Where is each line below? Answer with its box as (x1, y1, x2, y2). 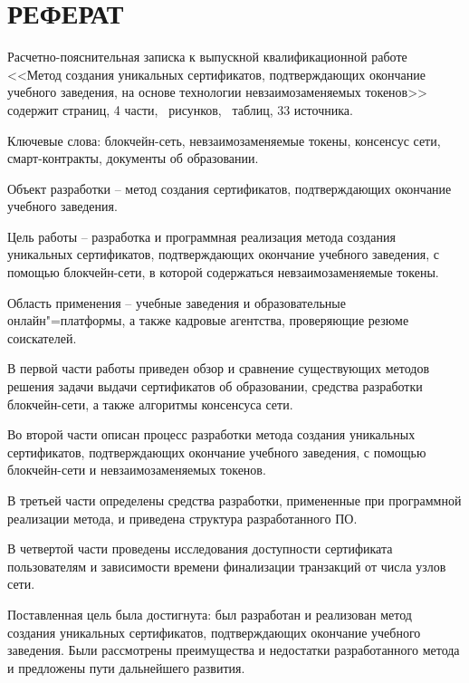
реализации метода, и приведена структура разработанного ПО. (7, 508, 358, 527)
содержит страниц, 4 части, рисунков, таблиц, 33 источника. (7, 100, 353, 119)
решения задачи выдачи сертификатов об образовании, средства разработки (7, 377, 423, 396)
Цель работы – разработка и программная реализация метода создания (7, 226, 396, 245)
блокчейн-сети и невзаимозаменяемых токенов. (7, 460, 266, 479)
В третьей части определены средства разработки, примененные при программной (7, 491, 462, 509)
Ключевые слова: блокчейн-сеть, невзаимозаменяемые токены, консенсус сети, (7, 130, 441, 149)
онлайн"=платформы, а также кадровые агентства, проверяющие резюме (7, 311, 409, 330)
